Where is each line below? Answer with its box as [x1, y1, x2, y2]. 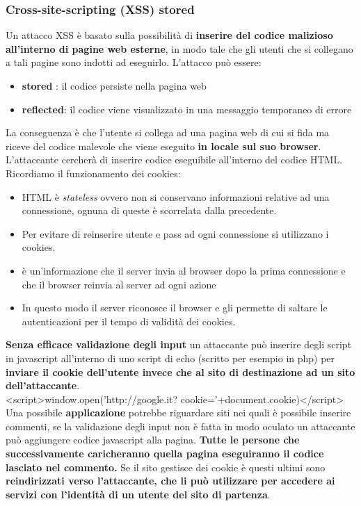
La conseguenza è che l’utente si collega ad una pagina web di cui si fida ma [6, 125, 330, 140]
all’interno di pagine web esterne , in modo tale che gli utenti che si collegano [6, 41, 353, 56]
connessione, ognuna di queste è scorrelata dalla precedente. [22, 203, 277, 218]
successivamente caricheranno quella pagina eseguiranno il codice [6, 446, 324, 461]
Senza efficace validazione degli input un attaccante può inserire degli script [6, 337, 352, 352]
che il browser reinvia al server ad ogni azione [22, 277, 216, 291]
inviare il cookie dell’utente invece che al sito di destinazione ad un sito [6, 364, 355, 379]
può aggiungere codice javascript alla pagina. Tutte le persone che [6, 432, 300, 447]
